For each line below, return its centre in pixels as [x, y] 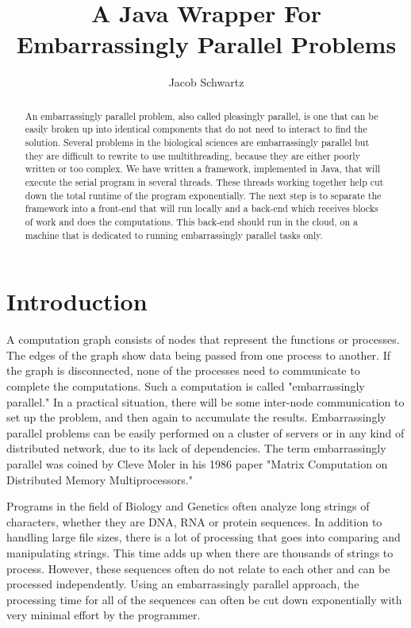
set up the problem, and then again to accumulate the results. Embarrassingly [196, 417]
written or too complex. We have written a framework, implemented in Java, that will [203, 169]
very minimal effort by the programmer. [104, 615]
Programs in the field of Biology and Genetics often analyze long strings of [188, 506]
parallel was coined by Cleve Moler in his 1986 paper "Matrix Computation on [197, 463]
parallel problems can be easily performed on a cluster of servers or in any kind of [205, 432]
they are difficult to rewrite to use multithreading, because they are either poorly [192, 155]
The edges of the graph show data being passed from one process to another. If [198, 354]
